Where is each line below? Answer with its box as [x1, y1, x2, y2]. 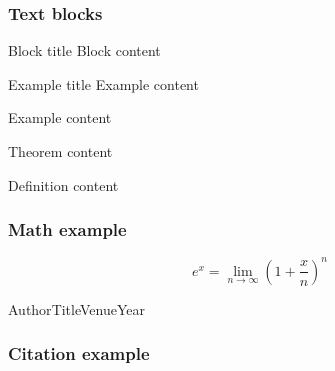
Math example [8, 217, 127, 242]
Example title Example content [8, 73, 199, 94]
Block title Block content [8, 40, 161, 61]
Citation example [8, 341, 150, 366]
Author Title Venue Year [8, 298, 146, 319]
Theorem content [8, 141, 113, 161]
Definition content [8, 174, 119, 195]
